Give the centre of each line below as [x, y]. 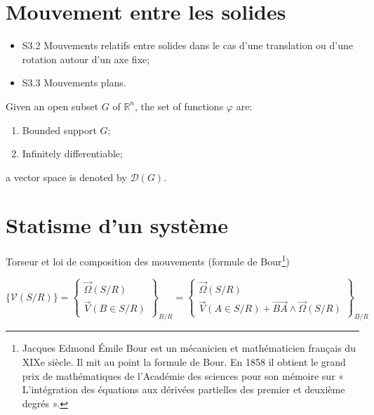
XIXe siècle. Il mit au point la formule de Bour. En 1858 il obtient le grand [184, 362]
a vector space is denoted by [66, 177]
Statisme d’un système [117, 225]
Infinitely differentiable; [72, 153]
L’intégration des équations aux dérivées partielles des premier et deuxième [183, 389]
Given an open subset [52, 106]
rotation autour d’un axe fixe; [86, 59]
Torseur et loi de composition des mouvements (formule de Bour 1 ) [148, 261]
